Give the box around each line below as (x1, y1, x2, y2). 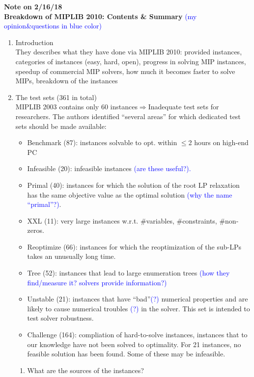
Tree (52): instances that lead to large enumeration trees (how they (27, 268, 230, 278)
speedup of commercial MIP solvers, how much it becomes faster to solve (15, 66, 235, 76)
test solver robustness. (27, 313, 94, 323)
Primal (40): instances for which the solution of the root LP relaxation (27, 179, 240, 190)
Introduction (15, 37, 54, 47)
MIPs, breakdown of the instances (15, 75, 118, 86)
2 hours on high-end (188, 137, 249, 148)
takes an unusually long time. (27, 251, 116, 261)
